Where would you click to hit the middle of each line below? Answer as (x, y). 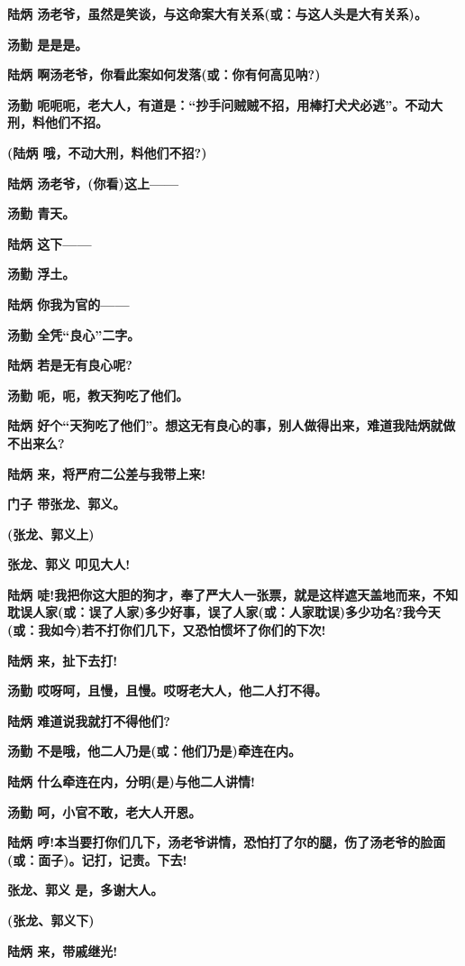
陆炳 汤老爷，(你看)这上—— (93, 183)
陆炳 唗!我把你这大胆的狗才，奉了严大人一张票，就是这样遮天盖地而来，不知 (233, 594)
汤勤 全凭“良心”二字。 (74, 334)
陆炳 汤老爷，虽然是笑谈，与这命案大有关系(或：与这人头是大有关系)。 (217, 14)
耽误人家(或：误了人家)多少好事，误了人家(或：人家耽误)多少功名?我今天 (224, 612)
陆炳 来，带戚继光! (63, 950)
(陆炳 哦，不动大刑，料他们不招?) (107, 152)
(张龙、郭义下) (51, 920)
